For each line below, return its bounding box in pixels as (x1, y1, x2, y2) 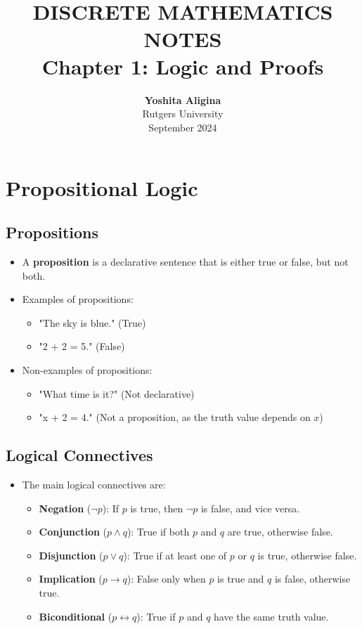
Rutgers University (142, 106, 224, 121)
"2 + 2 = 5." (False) (39, 339, 125, 354)
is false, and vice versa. (200, 500, 300, 515)
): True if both (127, 524, 190, 539)
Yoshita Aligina (144, 92, 221, 107)
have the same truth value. (214, 609, 329, 623)
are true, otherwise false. (227, 524, 333, 539)
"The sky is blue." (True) (39, 315, 146, 330)
